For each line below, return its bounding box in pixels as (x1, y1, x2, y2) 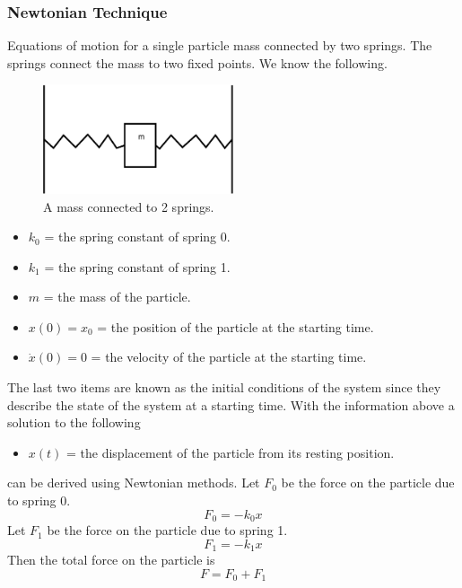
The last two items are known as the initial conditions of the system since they (7, 378, 441, 397)
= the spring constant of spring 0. (44, 227, 231, 246)
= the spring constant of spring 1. (44, 257, 231, 276)
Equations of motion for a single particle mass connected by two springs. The (7, 36, 432, 55)
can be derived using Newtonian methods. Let (7, 473, 260, 492)
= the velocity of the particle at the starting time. (91, 347, 367, 366)
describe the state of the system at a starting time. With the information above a (7, 395, 455, 414)
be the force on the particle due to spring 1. (47, 521, 288, 540)
